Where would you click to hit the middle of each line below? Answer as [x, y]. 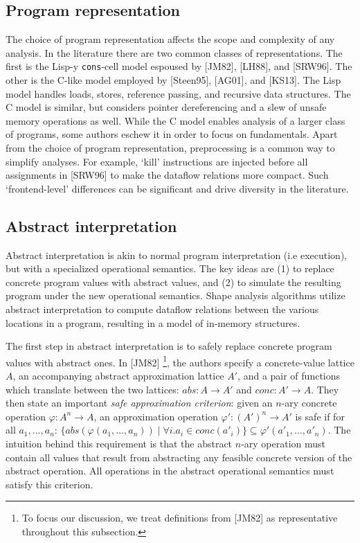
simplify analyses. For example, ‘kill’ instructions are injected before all [157, 161]
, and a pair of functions [289, 375]
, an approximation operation [156, 416]
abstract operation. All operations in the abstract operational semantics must [170, 471]
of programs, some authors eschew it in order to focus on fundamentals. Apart [172, 134]
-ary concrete [309, 403]
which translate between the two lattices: [92, 389]
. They [325, 389]
